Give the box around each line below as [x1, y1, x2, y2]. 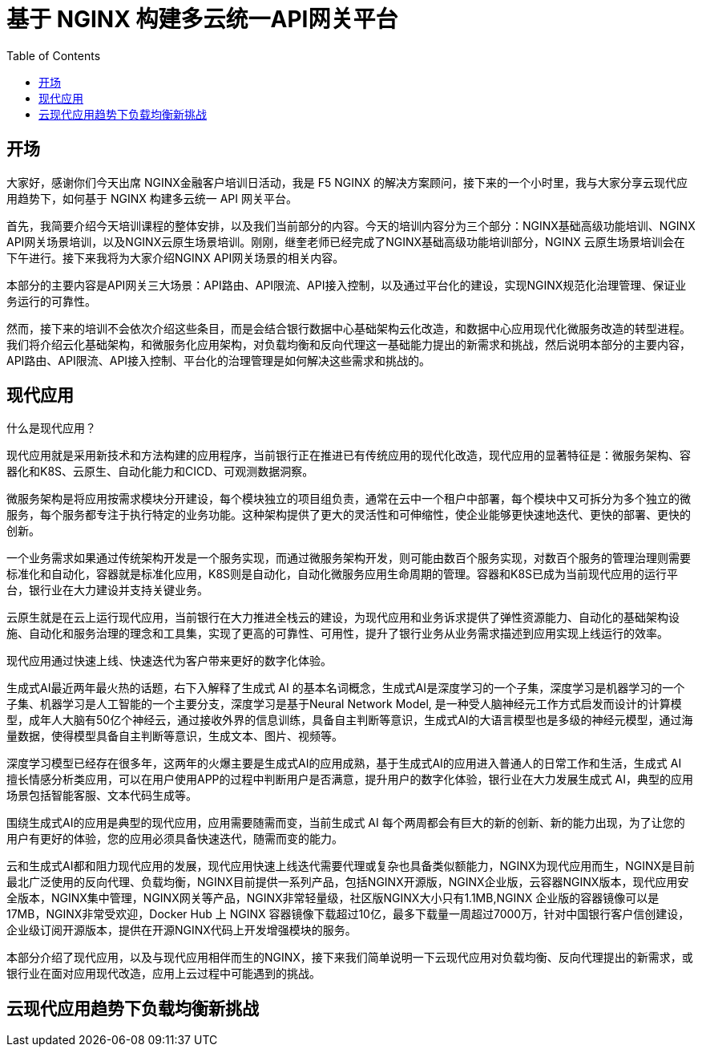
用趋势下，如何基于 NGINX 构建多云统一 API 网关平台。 [6, 191, 297, 205]
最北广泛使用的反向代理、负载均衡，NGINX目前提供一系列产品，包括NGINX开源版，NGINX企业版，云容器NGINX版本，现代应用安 [6, 875, 689, 889]
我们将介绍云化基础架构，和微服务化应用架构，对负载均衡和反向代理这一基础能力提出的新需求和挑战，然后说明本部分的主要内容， [6, 337, 691, 351]
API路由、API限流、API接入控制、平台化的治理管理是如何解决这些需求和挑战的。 [6, 353, 431, 367]
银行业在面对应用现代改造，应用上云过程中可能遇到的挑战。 [6, 966, 321, 981]
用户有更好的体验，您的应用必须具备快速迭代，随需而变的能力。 [6, 832, 343, 846]
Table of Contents [6, 48, 101, 63]
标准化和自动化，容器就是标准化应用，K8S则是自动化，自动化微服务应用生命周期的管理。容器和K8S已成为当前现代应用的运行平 [6, 567, 679, 581]
